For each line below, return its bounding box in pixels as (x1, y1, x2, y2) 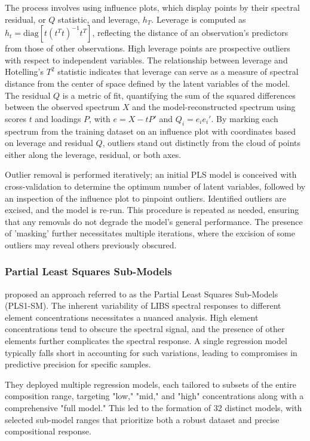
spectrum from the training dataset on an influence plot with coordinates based (5, 124, 296, 137)
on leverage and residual (5, 136, 93, 149)
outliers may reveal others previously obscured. (5, 238, 177, 251)
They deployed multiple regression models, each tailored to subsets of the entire (5, 378, 296, 390)
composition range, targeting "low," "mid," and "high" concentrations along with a (5, 390, 304, 402)
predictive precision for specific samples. (5, 358, 151, 370)
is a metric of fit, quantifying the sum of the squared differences (62, 89, 296, 101)
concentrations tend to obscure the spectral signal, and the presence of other (5, 323, 285, 335)
